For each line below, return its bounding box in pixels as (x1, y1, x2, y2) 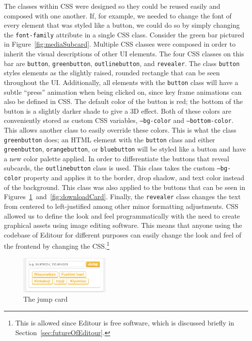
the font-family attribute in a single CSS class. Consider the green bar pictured (4, 29, 245, 39)
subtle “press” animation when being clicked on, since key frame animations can (4, 86, 242, 97)
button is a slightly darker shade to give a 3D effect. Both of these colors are (4, 105, 232, 116)
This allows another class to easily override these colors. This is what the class (4, 124, 236, 135)
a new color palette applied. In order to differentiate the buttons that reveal (4, 153, 229, 163)
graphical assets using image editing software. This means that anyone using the (4, 220, 242, 230)
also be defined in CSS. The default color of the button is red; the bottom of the (4, 96, 243, 106)
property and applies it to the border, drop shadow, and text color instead (23, 172, 244, 183)
